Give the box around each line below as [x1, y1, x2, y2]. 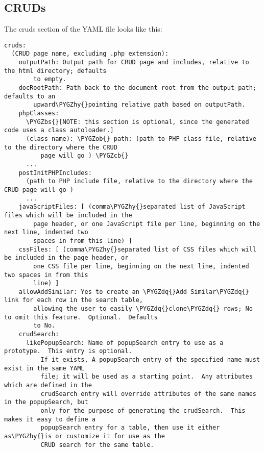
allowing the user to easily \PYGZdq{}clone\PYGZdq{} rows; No [33, 305, 253, 313]
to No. [33, 322, 56, 330]
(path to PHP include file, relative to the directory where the [26, 178, 253, 185]
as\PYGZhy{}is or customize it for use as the [4, 432, 165, 440]
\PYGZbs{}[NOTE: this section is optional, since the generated [26, 118, 249, 126]
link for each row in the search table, [4, 296, 143, 304]
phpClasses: [18, 110, 59, 117]
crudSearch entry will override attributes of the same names [40, 390, 256, 397]
